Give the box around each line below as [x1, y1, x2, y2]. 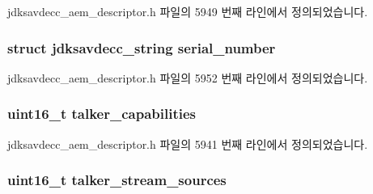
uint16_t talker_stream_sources [7, 170, 227, 190]
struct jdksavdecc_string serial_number [7, 37, 276, 57]
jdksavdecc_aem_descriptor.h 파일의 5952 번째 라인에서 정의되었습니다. [7, 69, 368, 86]
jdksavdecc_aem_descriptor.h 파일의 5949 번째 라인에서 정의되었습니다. [7, 3, 368, 19]
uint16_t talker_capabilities [7, 103, 196, 124]
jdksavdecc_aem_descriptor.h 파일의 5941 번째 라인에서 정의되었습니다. [7, 135, 368, 152]
